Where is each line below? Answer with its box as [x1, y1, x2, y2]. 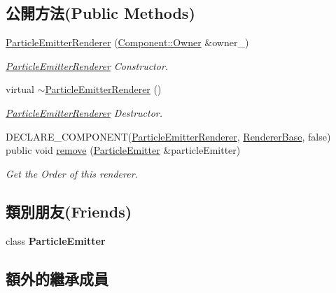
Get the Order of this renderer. [6, 166, 138, 180]
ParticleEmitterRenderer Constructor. [6, 58, 169, 73]
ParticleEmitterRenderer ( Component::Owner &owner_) [6, 35, 249, 50]
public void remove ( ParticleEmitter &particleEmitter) [6, 143, 241, 157]
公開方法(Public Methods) [6, 2, 195, 24]
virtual [6, 82, 34, 97]
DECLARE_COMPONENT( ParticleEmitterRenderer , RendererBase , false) [6, 129, 331, 143]
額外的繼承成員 [6, 267, 108, 289]
